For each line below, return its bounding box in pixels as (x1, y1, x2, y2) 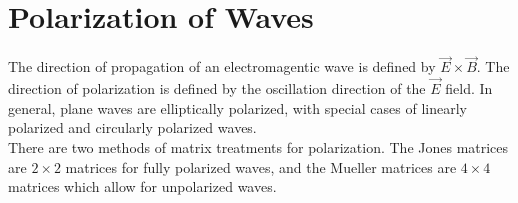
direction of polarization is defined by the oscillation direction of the (8, 78, 426, 99)
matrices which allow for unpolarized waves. (8, 176, 277, 197)
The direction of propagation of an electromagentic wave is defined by (8, 56, 436, 77)
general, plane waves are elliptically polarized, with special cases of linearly (8, 97, 467, 118)
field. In (445, 78, 493, 99)
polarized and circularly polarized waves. (8, 117, 257, 138)
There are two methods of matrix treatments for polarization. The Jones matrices (8, 136, 509, 157)
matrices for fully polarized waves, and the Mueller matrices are (65, 156, 457, 177)
